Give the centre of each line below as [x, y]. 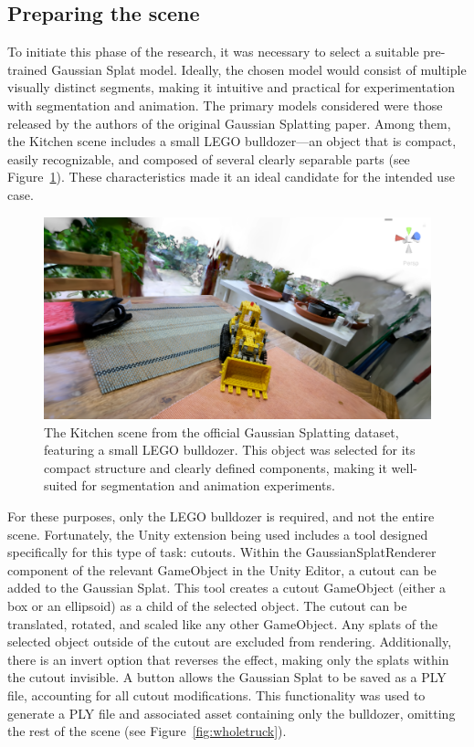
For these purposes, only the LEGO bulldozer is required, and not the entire [221, 516]
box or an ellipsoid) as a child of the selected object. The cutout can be [207, 605]
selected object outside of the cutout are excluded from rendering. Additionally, [230, 642]
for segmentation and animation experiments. [208, 485]
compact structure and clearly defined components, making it [216, 467]
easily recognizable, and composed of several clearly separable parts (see [209, 158]
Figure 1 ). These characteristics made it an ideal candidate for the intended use [231, 177]
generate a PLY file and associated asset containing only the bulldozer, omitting [232, 713]
